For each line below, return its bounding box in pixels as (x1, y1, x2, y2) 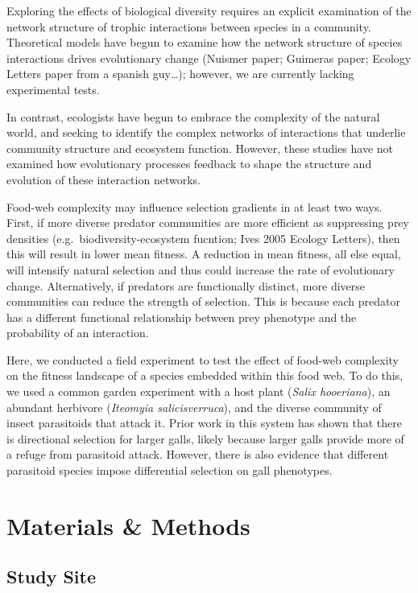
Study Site (6, 564, 97, 589)
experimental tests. (6, 80, 100, 97)
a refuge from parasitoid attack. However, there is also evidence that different (6, 446, 389, 463)
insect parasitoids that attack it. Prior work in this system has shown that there (6, 414, 402, 431)
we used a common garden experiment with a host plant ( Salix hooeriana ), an (6, 383, 391, 400)
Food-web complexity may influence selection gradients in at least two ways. (6, 198, 383, 215)
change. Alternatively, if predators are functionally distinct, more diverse (6, 277, 366, 294)
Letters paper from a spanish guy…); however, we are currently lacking (6, 65, 354, 82)
